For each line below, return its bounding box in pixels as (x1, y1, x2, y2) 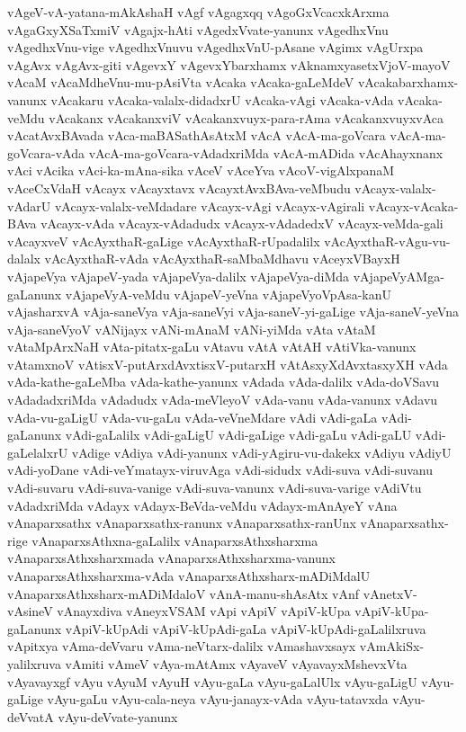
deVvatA (7, 707, 54, 726)
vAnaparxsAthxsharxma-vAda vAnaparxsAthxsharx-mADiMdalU (7, 567, 371, 585)
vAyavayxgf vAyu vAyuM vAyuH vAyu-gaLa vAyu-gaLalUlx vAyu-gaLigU (7, 672, 417, 691)
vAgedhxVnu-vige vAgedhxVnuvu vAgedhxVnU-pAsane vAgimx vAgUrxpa (7, 38, 424, 57)
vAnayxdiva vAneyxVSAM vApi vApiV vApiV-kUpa (57, 602, 351, 620)
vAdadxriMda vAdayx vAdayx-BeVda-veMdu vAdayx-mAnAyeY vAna (7, 495, 398, 514)
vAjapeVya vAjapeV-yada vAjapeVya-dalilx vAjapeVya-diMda (7, 266, 350, 285)
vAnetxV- (363, 584, 417, 603)
